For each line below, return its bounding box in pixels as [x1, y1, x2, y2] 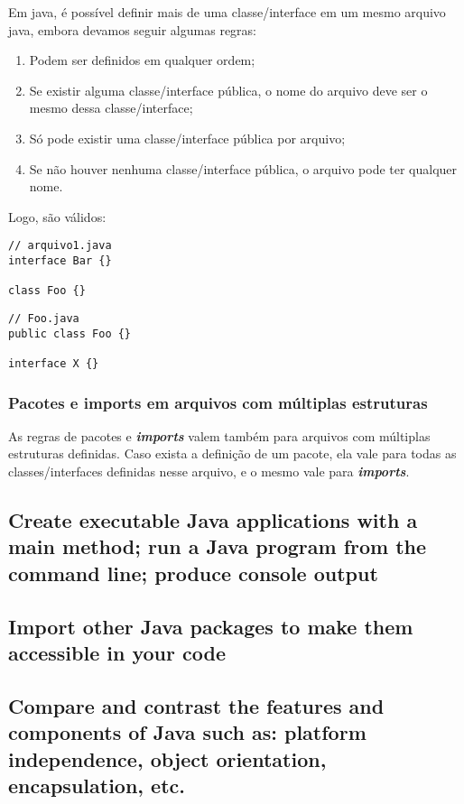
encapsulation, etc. [8, 771, 185, 799]
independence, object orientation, [8, 744, 327, 772]
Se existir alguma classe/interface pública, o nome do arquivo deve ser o [29, 80, 428, 99]
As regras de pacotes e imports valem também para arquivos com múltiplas [8, 426, 431, 445]
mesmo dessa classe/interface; [29, 98, 193, 117]
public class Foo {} [8, 327, 132, 340]
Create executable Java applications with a [8, 505, 418, 533]
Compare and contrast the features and [8, 691, 385, 719]
